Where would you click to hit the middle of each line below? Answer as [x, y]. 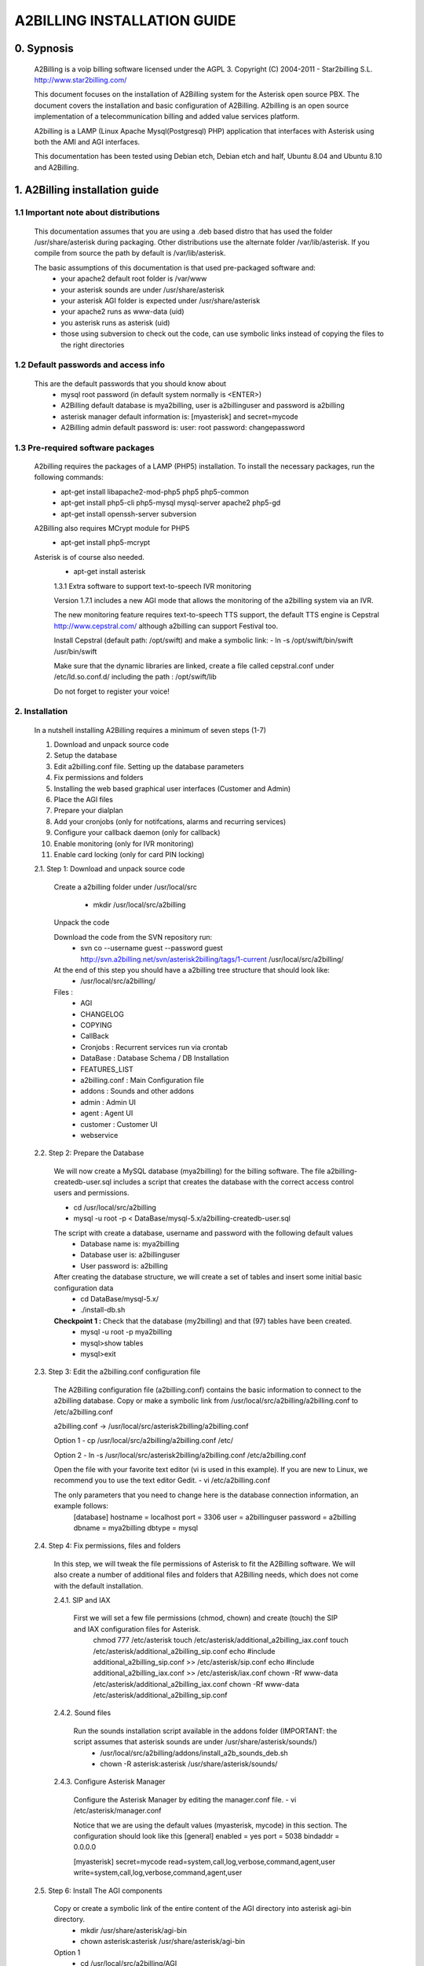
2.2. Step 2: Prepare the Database [89, 1153]
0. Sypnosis [44, 48]
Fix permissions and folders [99, 778]
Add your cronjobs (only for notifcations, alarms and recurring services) [170, 821]
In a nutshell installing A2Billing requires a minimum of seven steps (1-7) [150, 730]
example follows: [81, 1506]
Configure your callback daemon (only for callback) [137, 833]
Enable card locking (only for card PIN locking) [129, 854]
